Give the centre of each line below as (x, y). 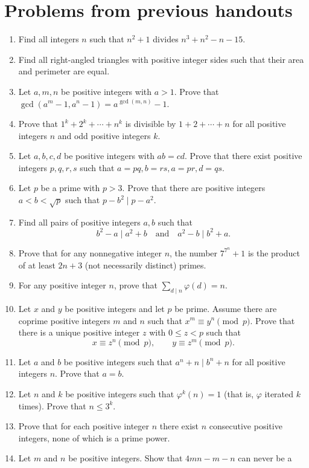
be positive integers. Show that (126, 458)
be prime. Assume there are (226, 308)
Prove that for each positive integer (84, 426)
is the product (274, 252)
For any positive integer (62, 285)
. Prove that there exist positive (244, 156)
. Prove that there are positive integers (194, 188)
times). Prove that (52, 405)
